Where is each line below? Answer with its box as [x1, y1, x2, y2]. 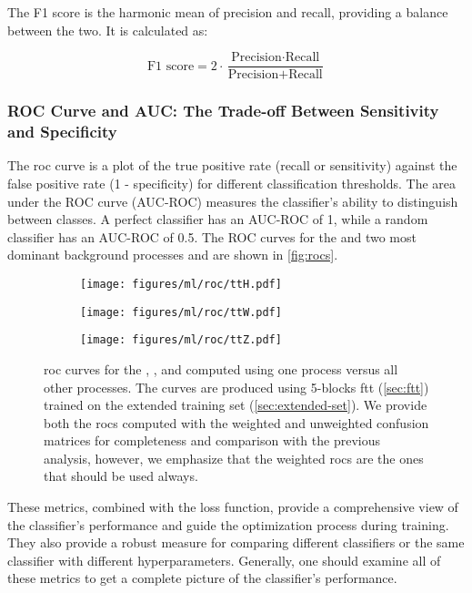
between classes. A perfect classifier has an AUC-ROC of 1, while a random [7, 210, 428, 229]
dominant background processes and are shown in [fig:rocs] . [7, 245, 338, 264]
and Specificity [7, 120, 117, 143]
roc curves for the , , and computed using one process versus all [44, 359, 398, 378]
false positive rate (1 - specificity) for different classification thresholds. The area [7, 173, 457, 192]
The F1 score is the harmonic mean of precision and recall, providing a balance [7, 3, 448, 21]
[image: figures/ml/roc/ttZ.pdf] [80, 333, 282, 347]
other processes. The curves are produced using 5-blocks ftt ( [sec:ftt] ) [44, 377, 429, 396]
